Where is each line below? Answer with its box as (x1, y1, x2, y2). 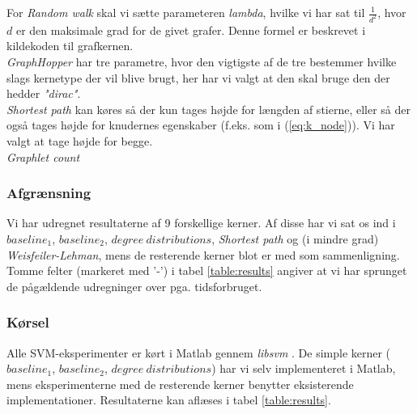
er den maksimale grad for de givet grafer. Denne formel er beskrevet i (15, 21, 366, 38)
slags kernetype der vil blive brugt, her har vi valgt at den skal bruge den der (6, 69, 390, 86)
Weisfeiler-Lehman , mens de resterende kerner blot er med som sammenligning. (6, 246, 400, 263)
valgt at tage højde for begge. (6, 133, 153, 150)
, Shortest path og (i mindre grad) (211, 230, 379, 247)
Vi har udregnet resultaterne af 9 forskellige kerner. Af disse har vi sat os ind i (6, 214, 396, 231)
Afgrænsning (6, 183, 91, 203)
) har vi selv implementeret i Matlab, (211, 360, 396, 377)
